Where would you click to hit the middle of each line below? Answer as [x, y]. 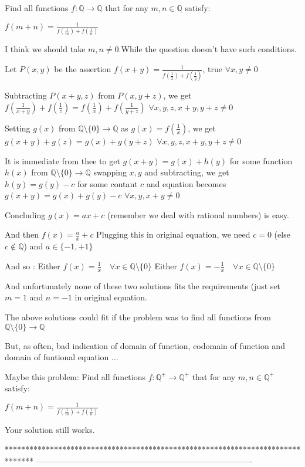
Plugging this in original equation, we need [173, 234]
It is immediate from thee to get [62, 160]
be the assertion [83, 69]
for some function [261, 160]
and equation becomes [186, 183]
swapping [110, 172]
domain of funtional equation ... [62, 357]
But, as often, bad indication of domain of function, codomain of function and [145, 345]
